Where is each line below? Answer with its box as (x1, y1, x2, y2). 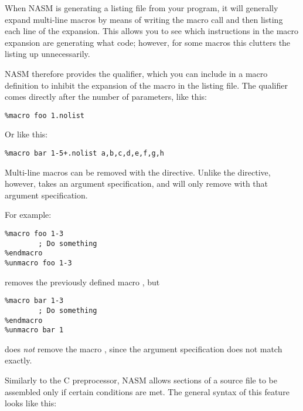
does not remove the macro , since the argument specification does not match (5, 342, 282, 355)
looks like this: (5, 397, 57, 409)
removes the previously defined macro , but (5, 275, 160, 288)
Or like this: (5, 128, 48, 140)
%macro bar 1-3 (5, 297, 64, 305)
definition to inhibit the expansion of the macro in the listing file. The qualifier (5, 79, 288, 91)
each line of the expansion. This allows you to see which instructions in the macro (5, 25, 299, 37)
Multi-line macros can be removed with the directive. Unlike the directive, (5, 166, 271, 178)
